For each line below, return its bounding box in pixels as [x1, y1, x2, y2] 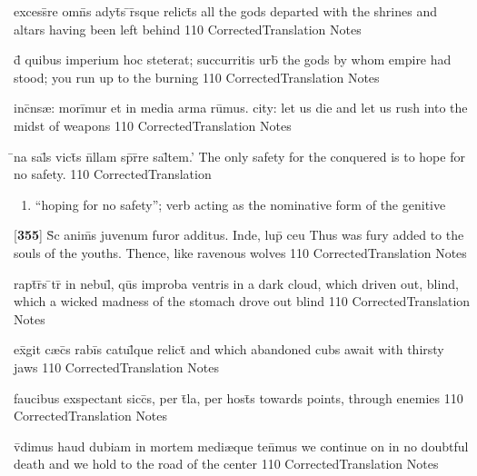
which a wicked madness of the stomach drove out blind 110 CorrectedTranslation [14, 292, 471, 311]
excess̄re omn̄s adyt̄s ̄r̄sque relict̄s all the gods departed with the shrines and [14, 2, 437, 20]
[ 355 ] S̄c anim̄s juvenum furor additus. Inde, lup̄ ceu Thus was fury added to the [14, 225, 464, 244]
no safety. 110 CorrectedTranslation [14, 164, 212, 183]
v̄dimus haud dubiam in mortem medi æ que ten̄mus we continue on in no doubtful [14, 436, 469, 455]
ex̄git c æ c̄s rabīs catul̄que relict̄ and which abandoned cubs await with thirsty [14, 340, 444, 359]
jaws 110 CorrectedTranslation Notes [14, 357, 219, 376]
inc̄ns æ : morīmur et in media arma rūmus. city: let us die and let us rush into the [14, 98, 468, 117]
